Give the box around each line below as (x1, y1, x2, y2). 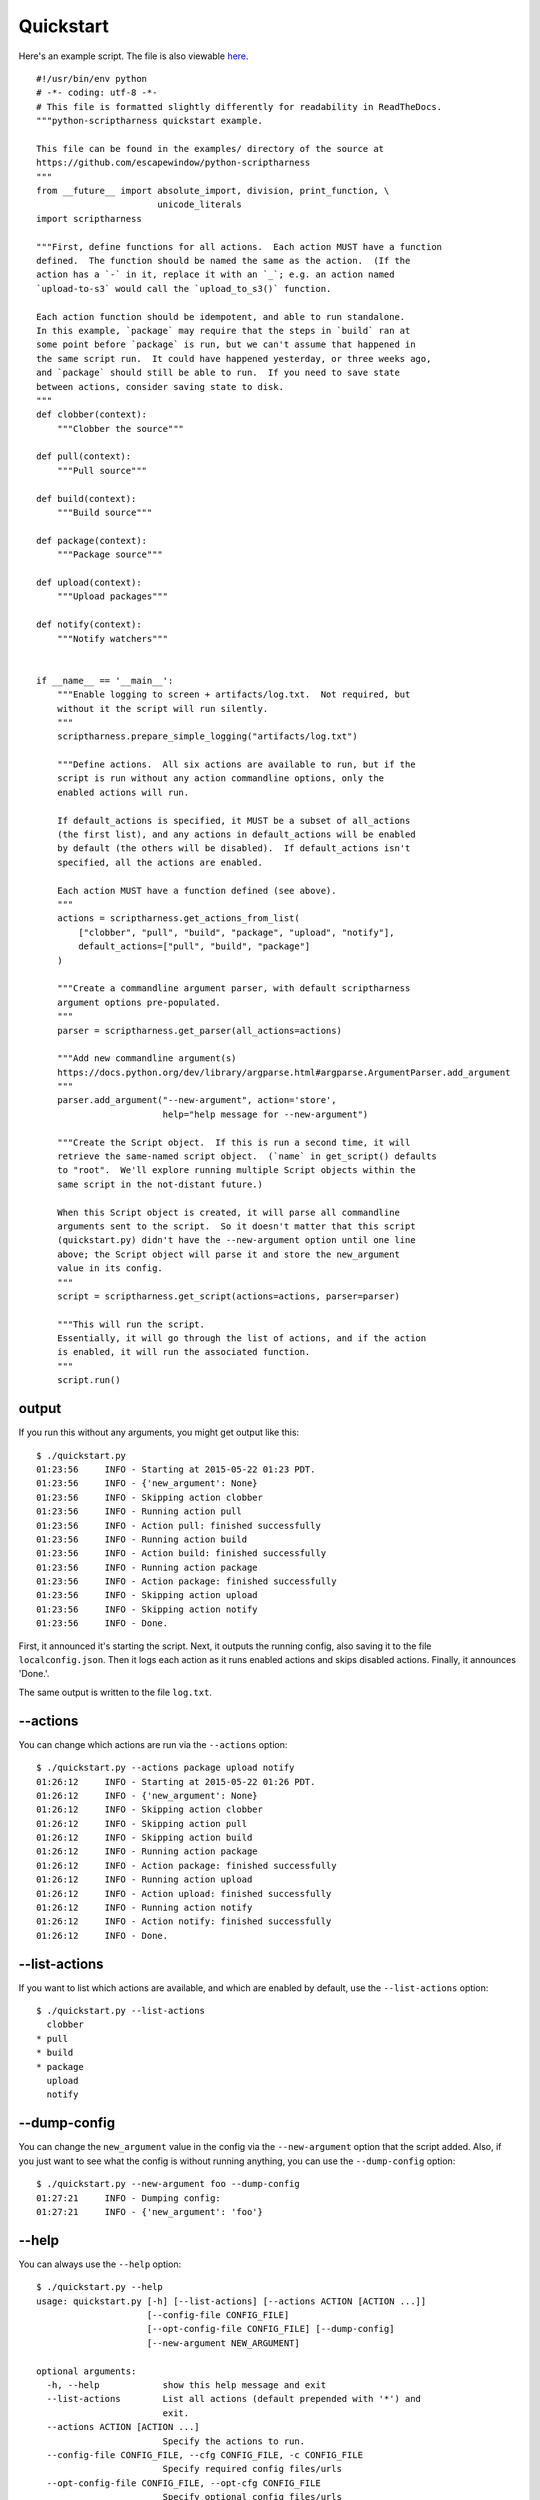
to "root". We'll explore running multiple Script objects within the (56, 1165, 416, 1176)
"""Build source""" (56, 507, 153, 519)
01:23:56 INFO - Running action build (36, 1533, 248, 1545)
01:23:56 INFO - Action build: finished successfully (36, 1548, 327, 1559)
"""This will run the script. (56, 1318, 205, 1330)
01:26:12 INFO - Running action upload (36, 1874, 253, 1885)
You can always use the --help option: (18, 2258, 182, 2270)
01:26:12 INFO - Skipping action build (36, 1832, 253, 1844)
